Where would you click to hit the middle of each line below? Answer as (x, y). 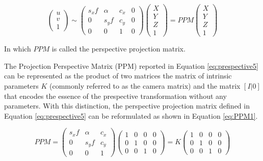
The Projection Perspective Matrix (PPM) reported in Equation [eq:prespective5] (131, 65)
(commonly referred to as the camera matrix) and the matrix (145, 85)
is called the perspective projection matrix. (119, 49)
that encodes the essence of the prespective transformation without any (115, 96)
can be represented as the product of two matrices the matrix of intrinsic (118, 76)
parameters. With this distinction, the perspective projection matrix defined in (127, 106)
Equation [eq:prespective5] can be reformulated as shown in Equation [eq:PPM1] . (131, 115)
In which (18, 49)
